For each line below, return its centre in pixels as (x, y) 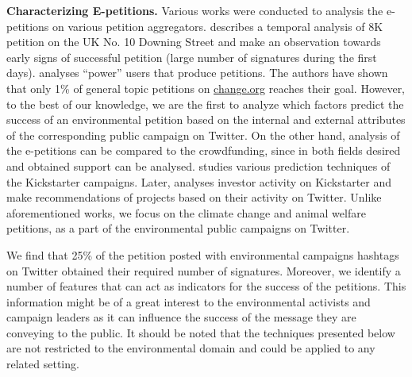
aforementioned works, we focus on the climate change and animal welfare (186, 212)
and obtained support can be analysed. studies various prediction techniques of (198, 165)
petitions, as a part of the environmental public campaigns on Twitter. (178, 228)
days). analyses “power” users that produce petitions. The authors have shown (197, 73)
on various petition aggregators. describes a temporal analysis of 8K (218, 26)
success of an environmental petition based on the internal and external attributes (206, 119)
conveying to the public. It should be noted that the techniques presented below (201, 332)
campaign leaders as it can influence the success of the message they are (181, 317)
